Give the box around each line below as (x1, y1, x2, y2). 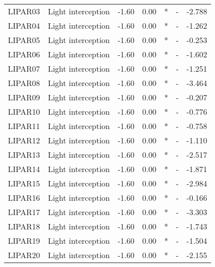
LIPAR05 (8, 34, 40, 45)
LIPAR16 (8, 192, 40, 203)
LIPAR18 (8, 221, 40, 232)
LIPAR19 (8, 235, 40, 246)
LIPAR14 (8, 163, 40, 175)
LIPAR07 (8, 63, 40, 74)
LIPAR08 (8, 77, 40, 89)
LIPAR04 (8, 20, 40, 31)
